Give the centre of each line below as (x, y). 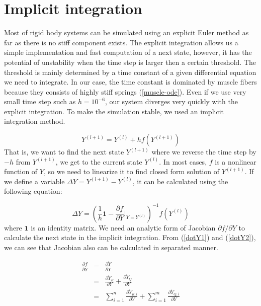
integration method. (35, 121)
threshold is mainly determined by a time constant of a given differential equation (130, 72)
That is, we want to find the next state (64, 152)
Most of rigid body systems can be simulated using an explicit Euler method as (126, 32)
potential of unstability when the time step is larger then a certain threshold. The (130, 62)
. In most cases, (183, 161)
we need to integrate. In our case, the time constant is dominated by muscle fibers (130, 82)
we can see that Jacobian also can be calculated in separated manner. (111, 247)
